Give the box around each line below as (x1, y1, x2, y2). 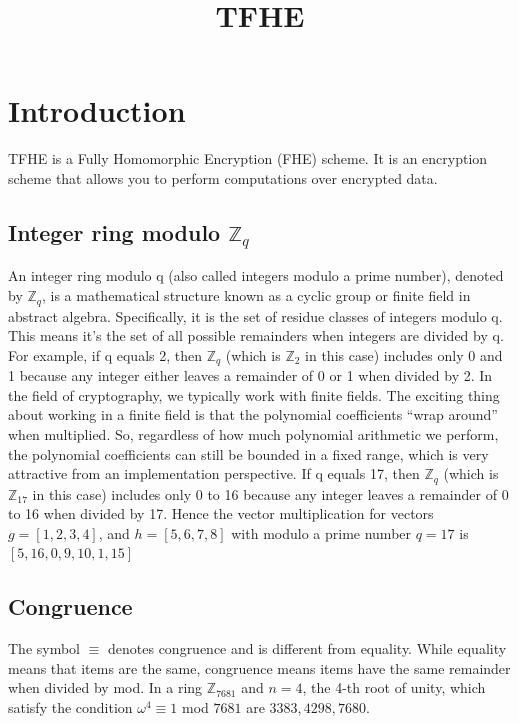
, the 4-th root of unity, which (302, 677, 486, 698)
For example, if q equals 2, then (8, 344, 202, 365)
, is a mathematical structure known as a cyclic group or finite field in (41, 285, 471, 306)
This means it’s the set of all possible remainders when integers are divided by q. (8, 325, 504, 346)
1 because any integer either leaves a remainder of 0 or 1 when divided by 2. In (8, 365, 493, 386)
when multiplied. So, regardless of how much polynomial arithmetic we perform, (8, 423, 499, 444)
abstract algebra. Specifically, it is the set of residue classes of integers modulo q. (8, 305, 503, 326)
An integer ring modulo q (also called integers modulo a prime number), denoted (8, 265, 504, 286)
